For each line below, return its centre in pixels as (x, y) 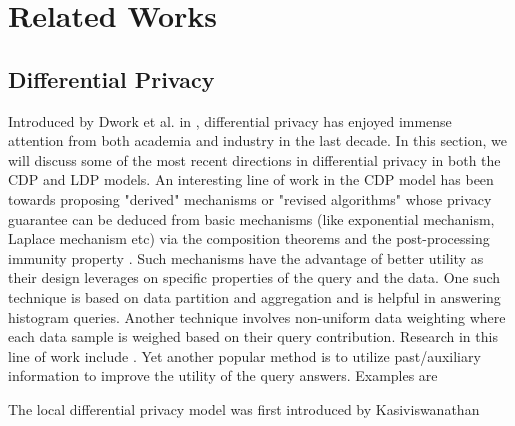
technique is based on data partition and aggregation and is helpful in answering (254, 296)
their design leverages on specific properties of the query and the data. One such (254, 277)
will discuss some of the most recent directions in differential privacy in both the (254, 159)
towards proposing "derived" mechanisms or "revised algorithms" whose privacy (250, 198)
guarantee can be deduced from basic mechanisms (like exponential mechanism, (251, 218)
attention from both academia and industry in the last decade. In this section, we (257, 140)
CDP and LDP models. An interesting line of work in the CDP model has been (251, 179)
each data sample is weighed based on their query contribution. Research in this (253, 336)
